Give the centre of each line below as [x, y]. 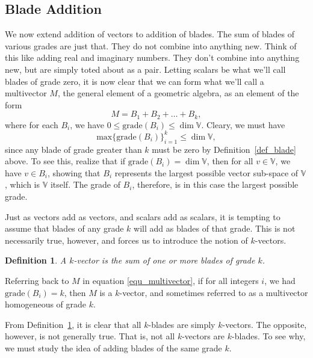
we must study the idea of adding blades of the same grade [113, 348]
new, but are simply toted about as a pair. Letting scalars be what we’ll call [145, 69]
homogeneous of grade [46, 304]
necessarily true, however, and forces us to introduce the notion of [126, 240]
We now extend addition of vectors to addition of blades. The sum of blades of [150, 34]
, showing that [74, 172]
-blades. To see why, [269, 336]
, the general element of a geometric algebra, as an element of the [178, 93]
